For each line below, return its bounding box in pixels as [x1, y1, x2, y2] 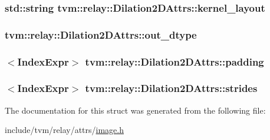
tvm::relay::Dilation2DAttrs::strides [85, 81, 258, 95]
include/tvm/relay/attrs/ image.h [5, 124, 124, 136]
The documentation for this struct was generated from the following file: [5, 104, 266, 116]
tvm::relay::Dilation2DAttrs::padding [85, 54, 264, 69]
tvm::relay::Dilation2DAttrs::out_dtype [5, 27, 197, 42]
